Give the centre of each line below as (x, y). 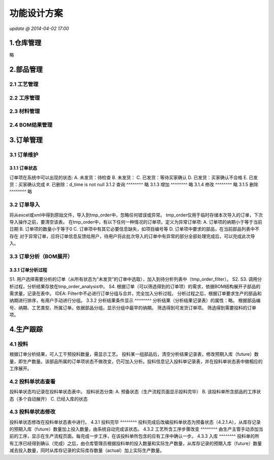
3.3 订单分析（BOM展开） (41, 256)
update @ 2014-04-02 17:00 (39, 28)
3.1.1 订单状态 (23, 168)
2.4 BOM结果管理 (31, 125)
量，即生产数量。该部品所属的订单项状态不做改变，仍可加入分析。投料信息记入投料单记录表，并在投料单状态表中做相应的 (136, 361)
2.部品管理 (26, 69)
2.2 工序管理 (25, 98)
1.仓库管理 (25, 43)
